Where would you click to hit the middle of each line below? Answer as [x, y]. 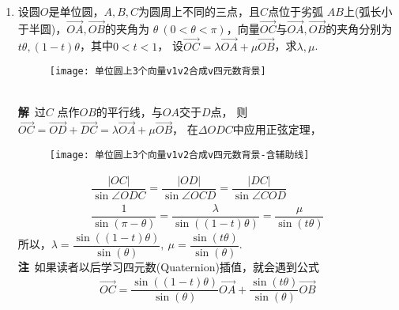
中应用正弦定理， [277, 129]
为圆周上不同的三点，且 [199, 11]
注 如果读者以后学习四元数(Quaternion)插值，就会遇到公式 [168, 266]
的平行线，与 [129, 112]
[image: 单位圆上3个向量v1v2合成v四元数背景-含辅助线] [179, 155]
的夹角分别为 [359, 28]
